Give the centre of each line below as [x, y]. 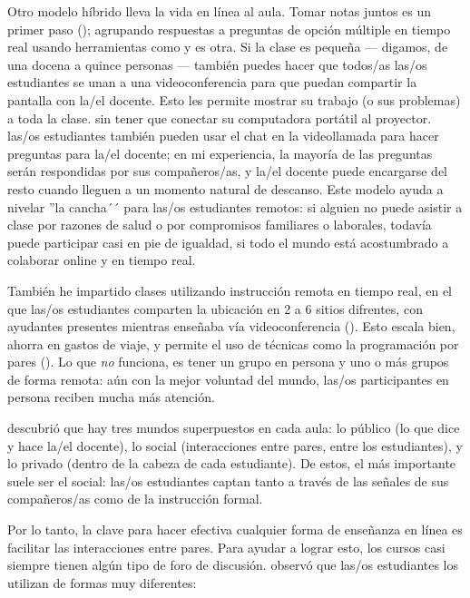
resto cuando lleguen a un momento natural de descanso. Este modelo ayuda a [225, 188]
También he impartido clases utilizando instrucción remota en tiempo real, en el [230, 290]
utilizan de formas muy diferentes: [102, 582]
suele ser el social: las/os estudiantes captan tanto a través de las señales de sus [228, 480]
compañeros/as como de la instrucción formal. [135, 499]
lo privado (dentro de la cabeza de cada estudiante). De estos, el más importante [232, 463]
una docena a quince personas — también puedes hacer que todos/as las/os [217, 64]
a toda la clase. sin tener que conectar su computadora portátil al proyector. [220, 118]
